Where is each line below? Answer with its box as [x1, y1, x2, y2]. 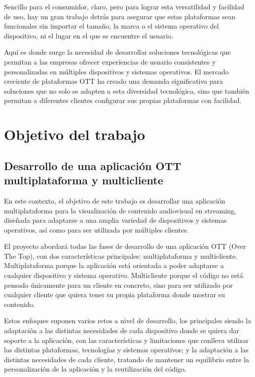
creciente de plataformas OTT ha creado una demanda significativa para [4, 76, 223, 86]
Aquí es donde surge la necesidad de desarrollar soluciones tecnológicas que [4, 47, 231, 57]
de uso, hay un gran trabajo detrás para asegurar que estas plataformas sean [4, 11, 236, 21]
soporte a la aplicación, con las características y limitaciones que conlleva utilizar [4, 335, 249, 345]
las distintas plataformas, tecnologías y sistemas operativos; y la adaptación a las [4, 344, 249, 355]
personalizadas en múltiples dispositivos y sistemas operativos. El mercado [4, 66, 229, 76]
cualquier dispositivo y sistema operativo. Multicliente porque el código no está [4, 270, 243, 280]
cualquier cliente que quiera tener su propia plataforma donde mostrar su [4, 289, 225, 300]
